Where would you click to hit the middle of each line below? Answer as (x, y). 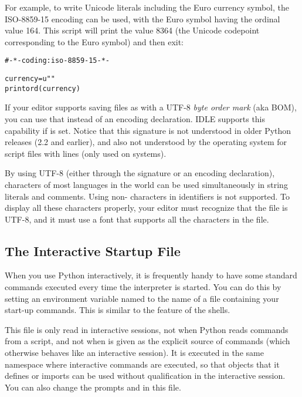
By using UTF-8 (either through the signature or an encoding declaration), (140, 173)
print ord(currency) (43, 88)
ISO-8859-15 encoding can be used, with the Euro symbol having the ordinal (142, 18)
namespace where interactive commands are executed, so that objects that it (142, 364)
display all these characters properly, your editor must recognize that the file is (146, 208)
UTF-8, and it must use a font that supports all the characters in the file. (137, 219)
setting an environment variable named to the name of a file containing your (142, 298)
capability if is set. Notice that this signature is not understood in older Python (148, 130)
